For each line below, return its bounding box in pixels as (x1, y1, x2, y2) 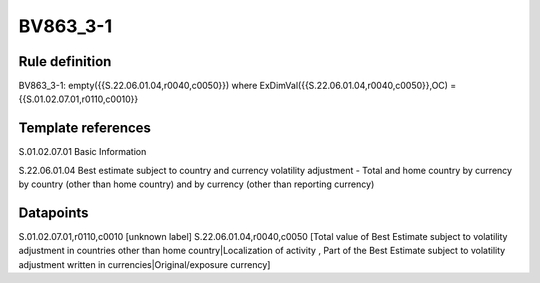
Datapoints (18, 204, 89, 221)
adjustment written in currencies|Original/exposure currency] (18, 258, 271, 270)
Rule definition (18, 53, 112, 70)
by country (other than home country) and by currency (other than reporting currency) (18, 178, 375, 190)
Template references (18, 120, 152, 137)
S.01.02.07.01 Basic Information (18, 146, 147, 158)
